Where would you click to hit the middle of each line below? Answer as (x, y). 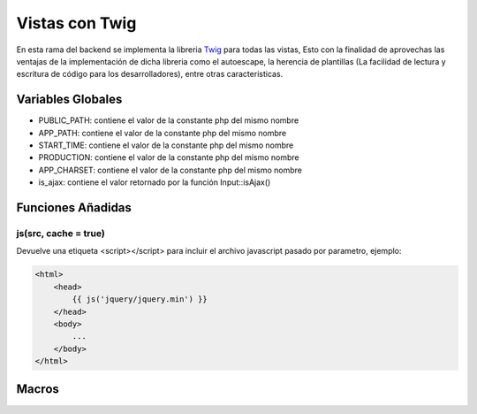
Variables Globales (69, 100)
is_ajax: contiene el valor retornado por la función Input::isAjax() (155, 182)
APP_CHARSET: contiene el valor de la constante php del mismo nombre (170, 170)
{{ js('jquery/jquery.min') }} (140, 299)
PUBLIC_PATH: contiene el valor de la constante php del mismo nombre (169, 120)
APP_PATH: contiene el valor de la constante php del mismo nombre (163, 133)
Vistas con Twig (76, 23)
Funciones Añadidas (74, 207)
